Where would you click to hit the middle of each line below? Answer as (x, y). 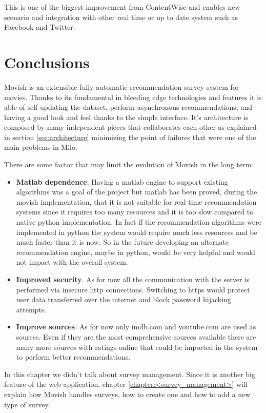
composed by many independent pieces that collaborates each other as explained (130, 127)
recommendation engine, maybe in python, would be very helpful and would (136, 252)
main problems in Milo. (41, 147)
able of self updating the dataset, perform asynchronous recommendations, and (128, 107)
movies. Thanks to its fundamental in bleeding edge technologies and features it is (133, 97)
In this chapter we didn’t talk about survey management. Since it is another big (130, 374)
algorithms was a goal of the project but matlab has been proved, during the (137, 192)
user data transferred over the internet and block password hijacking (124, 299)
